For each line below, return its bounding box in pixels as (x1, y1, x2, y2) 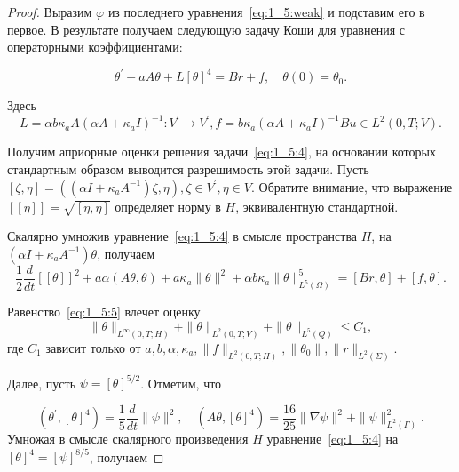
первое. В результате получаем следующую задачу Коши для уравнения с (7, 20, 405, 38)
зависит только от (45, 338, 141, 356)
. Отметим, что (140, 373, 222, 392)
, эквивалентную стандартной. (235, 196, 399, 215)
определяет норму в (115, 196, 221, 215)
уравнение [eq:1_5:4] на (266, 429, 399, 448)
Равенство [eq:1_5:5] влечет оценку (7, 302, 201, 321)
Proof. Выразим (7, 3, 92, 20)
